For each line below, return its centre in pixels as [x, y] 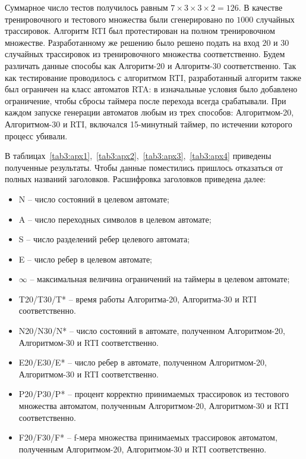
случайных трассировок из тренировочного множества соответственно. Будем [145, 54]
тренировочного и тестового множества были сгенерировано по [119, 19]
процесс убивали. [36, 135]
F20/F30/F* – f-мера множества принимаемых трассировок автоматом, [148, 437]
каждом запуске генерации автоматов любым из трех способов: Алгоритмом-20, [149, 112]
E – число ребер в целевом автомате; [86, 259]
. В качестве [261, 7]
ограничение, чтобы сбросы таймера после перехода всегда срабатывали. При [146, 100]
